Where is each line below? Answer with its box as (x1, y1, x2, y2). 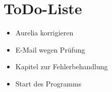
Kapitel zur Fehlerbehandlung (15, 61, 108, 72)
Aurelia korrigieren (15, 27, 74, 38)
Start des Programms (15, 78, 82, 88)
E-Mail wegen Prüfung (15, 44, 85, 55)
